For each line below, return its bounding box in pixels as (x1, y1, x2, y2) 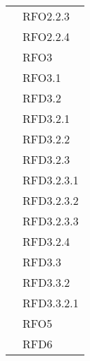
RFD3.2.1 (22, 110, 70, 126)
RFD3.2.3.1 (22, 172, 79, 188)
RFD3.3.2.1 (22, 295, 79, 311)
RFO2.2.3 (22, 8, 70, 24)
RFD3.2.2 (22, 131, 70, 147)
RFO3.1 (22, 69, 61, 85)
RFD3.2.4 (22, 233, 70, 249)
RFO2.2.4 (22, 28, 70, 45)
